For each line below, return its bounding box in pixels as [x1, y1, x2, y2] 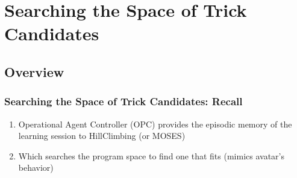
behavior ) [18, 161, 54, 174]
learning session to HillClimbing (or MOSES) [18, 129, 186, 142]
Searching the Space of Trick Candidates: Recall [4, 94, 243, 109]
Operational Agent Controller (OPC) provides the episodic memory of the [18, 117, 292, 130]
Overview [4, 62, 64, 81]
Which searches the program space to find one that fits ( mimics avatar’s [18, 149, 284, 162]
